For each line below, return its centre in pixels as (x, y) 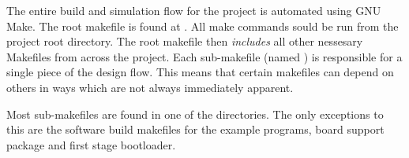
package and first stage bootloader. (91, 144)
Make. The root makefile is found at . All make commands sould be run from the (203, 26)
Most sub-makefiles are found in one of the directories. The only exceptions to (195, 114)
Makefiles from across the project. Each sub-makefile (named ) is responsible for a (204, 56)
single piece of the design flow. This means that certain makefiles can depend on (200, 72)
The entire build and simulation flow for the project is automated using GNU (194, 10)
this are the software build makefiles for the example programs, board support (195, 129)
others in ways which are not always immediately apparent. (150, 87)
